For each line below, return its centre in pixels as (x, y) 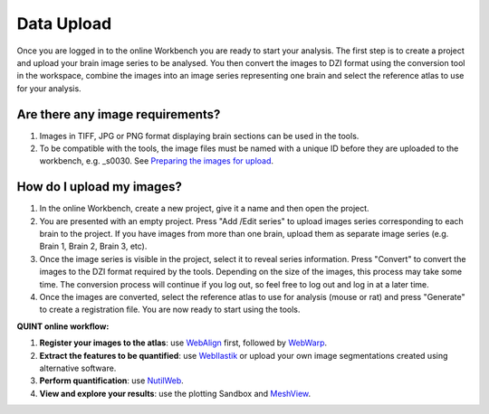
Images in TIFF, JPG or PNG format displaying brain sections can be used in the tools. (199, 136)
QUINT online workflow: (63, 326)
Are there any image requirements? (119, 114)
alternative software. (78, 368)
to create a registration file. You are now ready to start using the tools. (170, 310)
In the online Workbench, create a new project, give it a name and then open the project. (205, 209)
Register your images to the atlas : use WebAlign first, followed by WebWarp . (183, 343)
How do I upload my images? (100, 187)
